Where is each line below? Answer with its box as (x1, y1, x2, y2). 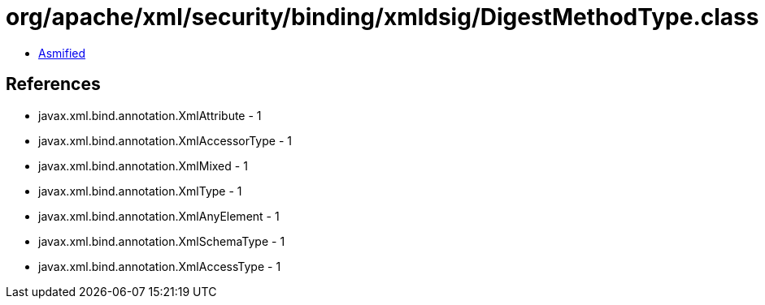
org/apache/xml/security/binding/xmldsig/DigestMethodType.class (6, 3, 759, 31)
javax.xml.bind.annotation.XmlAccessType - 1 (38, 259, 281, 273)
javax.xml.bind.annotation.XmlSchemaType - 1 (38, 234, 285, 248)
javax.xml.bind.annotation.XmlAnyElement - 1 (38, 208, 280, 223)
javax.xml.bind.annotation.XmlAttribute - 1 (38, 108, 262, 122)
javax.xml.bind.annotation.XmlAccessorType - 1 (38, 133, 292, 148)
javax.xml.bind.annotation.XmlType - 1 (38, 183, 242, 198)
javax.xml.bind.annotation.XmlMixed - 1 (38, 158, 248, 173)
